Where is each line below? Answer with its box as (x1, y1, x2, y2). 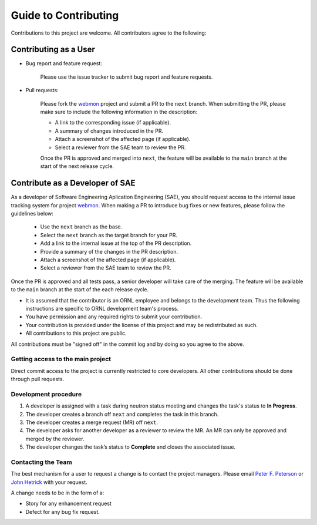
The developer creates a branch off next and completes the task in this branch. (25, 410, 219, 418)
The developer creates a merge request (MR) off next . (25, 419, 158, 426)
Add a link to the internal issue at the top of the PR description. (40, 240, 192, 247)
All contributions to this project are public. (25, 329, 127, 337)
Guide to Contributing (11, 9, 119, 22)
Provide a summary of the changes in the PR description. (40, 248, 178, 255)
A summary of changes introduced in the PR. (55, 127, 164, 134)
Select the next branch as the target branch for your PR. (40, 231, 178, 238)
